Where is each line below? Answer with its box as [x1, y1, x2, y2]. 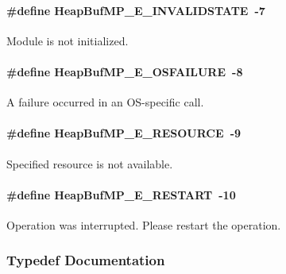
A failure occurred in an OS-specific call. [6, 94, 204, 110]
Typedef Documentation [6, 250, 165, 270]
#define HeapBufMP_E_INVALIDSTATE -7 [6, 2, 265, 18]
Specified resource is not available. [6, 155, 173, 172]
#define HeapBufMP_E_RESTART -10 [6, 186, 236, 203]
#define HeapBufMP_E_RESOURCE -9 [6, 125, 242, 141]
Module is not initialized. [6, 32, 129, 48]
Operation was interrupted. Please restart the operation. [6, 216, 281, 233]
